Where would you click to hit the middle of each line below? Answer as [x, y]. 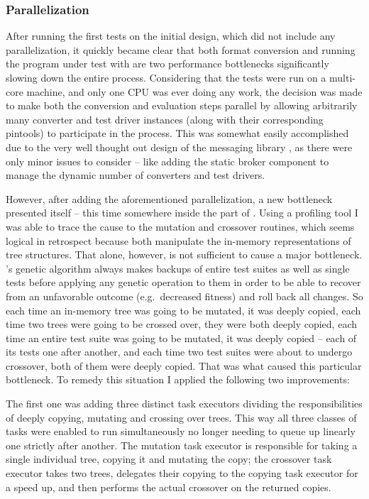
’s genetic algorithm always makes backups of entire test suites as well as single [178, 268]
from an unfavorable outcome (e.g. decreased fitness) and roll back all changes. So [184, 296]
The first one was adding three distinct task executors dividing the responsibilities [184, 404]
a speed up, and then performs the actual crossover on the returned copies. [169, 487]
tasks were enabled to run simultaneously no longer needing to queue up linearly [181, 431]
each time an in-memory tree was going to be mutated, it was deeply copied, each [183, 310]
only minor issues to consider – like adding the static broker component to [167, 161]
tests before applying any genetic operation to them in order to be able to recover [183, 282]
